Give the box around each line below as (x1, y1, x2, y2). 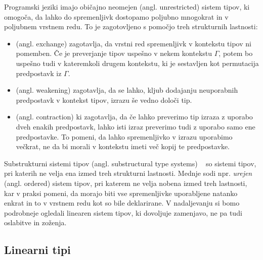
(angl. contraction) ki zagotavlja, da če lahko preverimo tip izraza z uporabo (16, 111, 253, 122)
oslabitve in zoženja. (4, 217, 67, 228)
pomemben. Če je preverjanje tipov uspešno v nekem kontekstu (16, 48, 212, 58)
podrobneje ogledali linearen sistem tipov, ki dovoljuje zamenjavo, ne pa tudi (4, 207, 242, 218)
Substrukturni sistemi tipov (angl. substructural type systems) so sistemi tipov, (4, 158, 256, 168)
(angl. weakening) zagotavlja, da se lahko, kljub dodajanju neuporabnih (16, 85, 238, 95)
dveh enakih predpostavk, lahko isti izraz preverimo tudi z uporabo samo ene (16, 121, 255, 132)
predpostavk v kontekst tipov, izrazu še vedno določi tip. (16, 94, 192, 105)
